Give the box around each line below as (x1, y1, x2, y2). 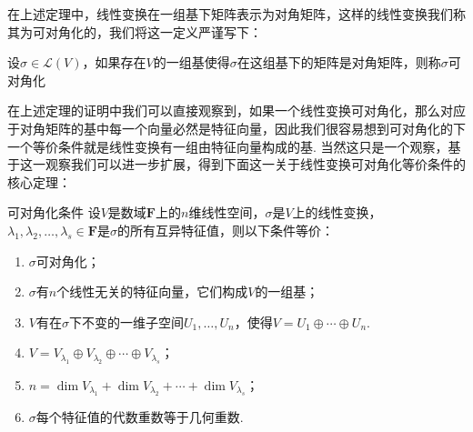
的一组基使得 (153, 53, 230, 72)
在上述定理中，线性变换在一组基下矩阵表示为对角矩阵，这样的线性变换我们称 (7, 5, 466, 23)
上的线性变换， (292, 203, 382, 222)
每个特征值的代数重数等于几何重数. (35, 407, 244, 427)
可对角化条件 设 (7, 203, 101, 222)
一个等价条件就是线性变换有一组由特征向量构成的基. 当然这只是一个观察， (7, 136, 448, 156)
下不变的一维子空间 (68, 312, 184, 331)
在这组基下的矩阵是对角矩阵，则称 (236, 53, 441, 72)
